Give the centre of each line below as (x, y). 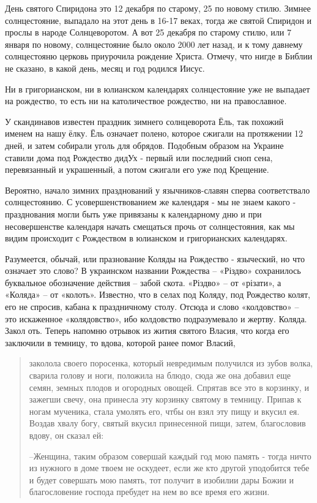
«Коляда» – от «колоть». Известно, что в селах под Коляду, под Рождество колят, (158, 294)
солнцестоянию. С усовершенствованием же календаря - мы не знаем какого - (151, 202)
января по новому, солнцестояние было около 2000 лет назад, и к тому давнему (154, 44)
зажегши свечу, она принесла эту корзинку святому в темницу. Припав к (165, 399)
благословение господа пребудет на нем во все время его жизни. (149, 492)
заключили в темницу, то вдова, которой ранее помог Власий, (120, 342)
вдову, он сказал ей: (66, 435)
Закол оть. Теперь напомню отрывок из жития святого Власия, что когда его (147, 331)
